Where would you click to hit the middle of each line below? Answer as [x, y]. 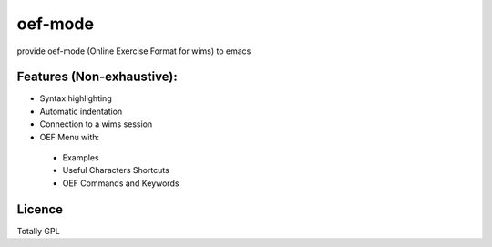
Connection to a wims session [96, 124]
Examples [81, 158]
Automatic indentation [81, 111]
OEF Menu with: [70, 137]
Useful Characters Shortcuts [116, 170]
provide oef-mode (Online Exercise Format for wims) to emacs [134, 51]
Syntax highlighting [76, 98]
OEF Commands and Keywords [121, 183]
